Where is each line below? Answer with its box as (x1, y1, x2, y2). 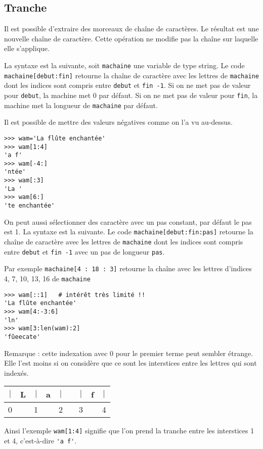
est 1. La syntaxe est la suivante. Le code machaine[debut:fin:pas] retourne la (4, 226, 253, 237)
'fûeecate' (4, 333, 40, 340)
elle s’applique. (4, 43, 50, 54)
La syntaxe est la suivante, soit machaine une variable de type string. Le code (4, 60, 245, 70)
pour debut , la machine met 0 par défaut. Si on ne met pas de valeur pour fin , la (4, 89, 258, 100)
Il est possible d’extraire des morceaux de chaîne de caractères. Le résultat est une (4, 23, 259, 34)
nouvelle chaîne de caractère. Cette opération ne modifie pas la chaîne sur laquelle (4, 33, 258, 43)
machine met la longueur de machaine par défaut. (4, 99, 158, 110)
